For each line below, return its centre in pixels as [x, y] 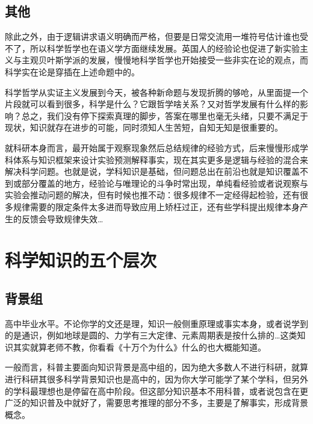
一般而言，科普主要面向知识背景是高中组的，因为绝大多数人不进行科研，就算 [156, 367]
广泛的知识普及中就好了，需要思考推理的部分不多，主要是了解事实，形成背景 [156, 403]
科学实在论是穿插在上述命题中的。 [72, 71]
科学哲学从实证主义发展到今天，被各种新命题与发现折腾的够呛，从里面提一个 [156, 92]
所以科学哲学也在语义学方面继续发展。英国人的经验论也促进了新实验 [165, 48]
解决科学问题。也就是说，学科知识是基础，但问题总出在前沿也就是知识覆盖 [152, 171]
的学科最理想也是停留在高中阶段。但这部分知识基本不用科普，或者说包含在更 [156, 391]
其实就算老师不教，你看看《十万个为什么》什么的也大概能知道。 [139, 347]
